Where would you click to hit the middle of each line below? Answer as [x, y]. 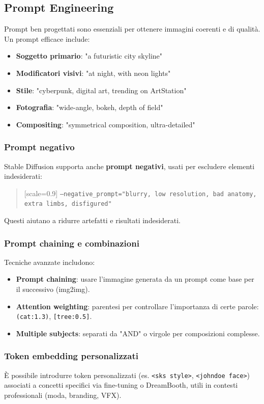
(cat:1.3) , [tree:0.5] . [54, 316]
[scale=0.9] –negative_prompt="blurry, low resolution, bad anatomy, [140, 193]
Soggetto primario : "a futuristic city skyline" [89, 56]
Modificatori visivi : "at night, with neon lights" [93, 73]
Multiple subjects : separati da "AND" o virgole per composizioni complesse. [138, 333]
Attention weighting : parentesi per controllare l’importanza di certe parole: [137, 306]
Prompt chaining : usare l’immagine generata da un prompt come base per [135, 279]
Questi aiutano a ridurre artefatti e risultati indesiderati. [93, 220]
